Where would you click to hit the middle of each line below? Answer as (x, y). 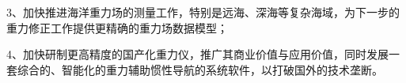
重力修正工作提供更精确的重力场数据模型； (117, 27)
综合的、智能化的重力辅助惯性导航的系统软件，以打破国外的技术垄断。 (200, 69)
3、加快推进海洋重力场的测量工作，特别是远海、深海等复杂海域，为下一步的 (203, 12)
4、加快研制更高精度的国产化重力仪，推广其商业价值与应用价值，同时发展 (197, 54)
